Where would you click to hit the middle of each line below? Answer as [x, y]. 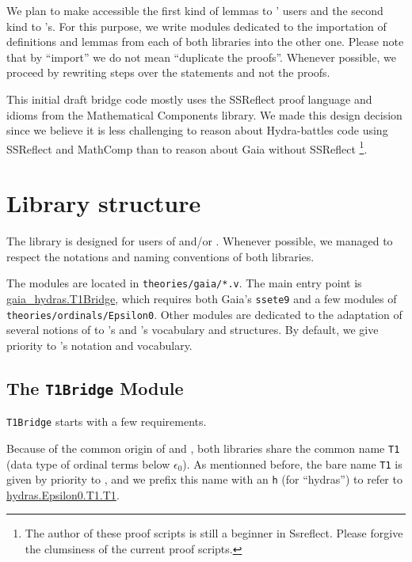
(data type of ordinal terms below [88, 463]
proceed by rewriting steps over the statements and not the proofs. [168, 72]
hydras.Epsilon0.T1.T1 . [63, 494]
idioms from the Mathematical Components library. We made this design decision [204, 114]
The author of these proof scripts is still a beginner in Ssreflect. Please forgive [214, 533]
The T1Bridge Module [95, 387]
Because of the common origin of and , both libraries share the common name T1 [203, 448]
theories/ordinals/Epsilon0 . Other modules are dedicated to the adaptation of [204, 314]
